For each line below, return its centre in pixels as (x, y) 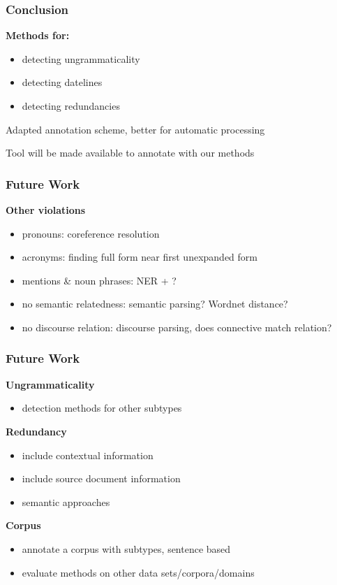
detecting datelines (62, 82)
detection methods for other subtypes (102, 408)
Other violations (46, 210)
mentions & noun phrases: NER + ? (99, 280)
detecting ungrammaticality (81, 58)
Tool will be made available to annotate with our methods (130, 153)
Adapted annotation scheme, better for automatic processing (135, 129)
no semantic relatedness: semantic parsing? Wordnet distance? (155, 304)
